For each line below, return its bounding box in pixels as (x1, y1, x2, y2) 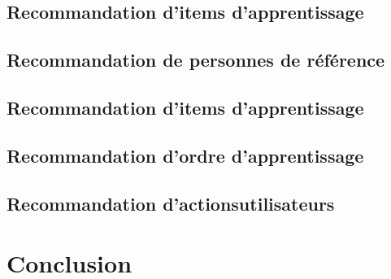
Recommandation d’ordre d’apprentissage (7, 142, 364, 168)
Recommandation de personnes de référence (7, 47, 385, 72)
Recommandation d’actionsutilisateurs (7, 190, 335, 216)
